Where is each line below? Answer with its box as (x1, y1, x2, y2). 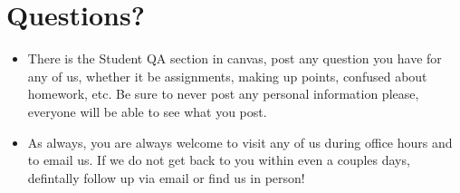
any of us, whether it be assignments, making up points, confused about (27, 66, 427, 85)
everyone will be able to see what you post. (27, 101, 267, 121)
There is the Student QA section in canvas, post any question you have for (27, 49, 442, 68)
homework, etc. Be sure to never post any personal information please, (27, 84, 419, 103)
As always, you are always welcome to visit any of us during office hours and (27, 132, 453, 151)
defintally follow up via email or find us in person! (27, 168, 305, 187)
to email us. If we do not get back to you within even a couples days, (27, 150, 410, 169)
